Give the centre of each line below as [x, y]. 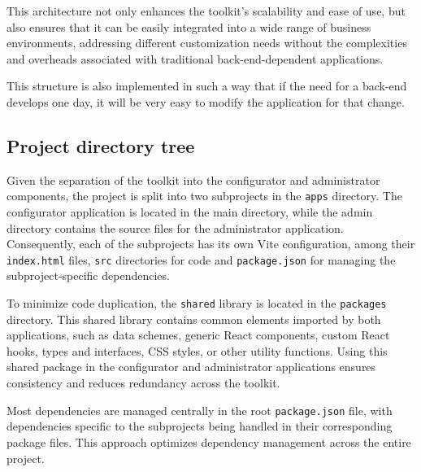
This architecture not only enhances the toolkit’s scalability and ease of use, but [206, 11]
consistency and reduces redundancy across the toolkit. [143, 383]
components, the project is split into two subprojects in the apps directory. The [204, 196]
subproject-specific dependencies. [88, 275]
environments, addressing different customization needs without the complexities [207, 43]
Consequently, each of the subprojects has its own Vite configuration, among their [211, 244]
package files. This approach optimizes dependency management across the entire [209, 441]
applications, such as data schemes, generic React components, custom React [198, 335]
